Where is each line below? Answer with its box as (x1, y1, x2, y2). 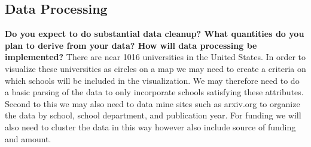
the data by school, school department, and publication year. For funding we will (5, 109, 301, 121)
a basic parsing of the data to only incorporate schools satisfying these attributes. (5, 86, 304, 98)
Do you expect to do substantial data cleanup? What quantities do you (5, 27, 304, 40)
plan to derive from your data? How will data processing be (5, 39, 257, 51)
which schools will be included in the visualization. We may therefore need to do (5, 74, 300, 86)
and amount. (5, 132, 51, 145)
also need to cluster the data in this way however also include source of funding (5, 120, 296, 133)
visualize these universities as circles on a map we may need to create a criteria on (5, 62, 306, 74)
